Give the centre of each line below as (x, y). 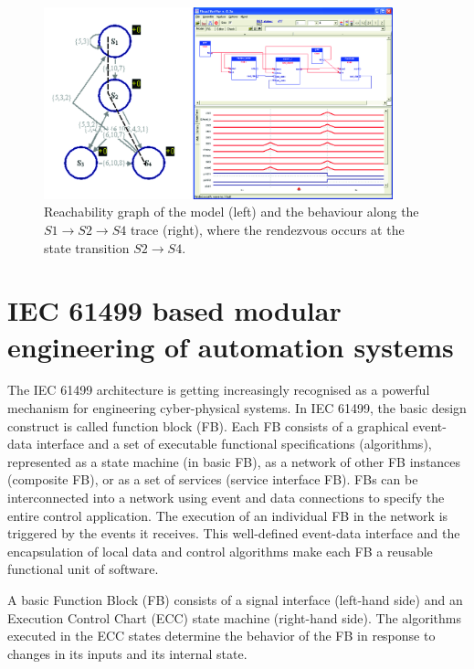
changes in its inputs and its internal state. (127, 653)
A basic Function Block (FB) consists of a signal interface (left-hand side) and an (235, 600)
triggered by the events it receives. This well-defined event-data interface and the (234, 533)
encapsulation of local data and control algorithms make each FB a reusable (220, 551)
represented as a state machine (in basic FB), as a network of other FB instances (234, 461)
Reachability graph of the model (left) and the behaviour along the (232, 212)
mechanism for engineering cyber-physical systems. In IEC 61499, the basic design (237, 408)
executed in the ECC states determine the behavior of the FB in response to (221, 636)
